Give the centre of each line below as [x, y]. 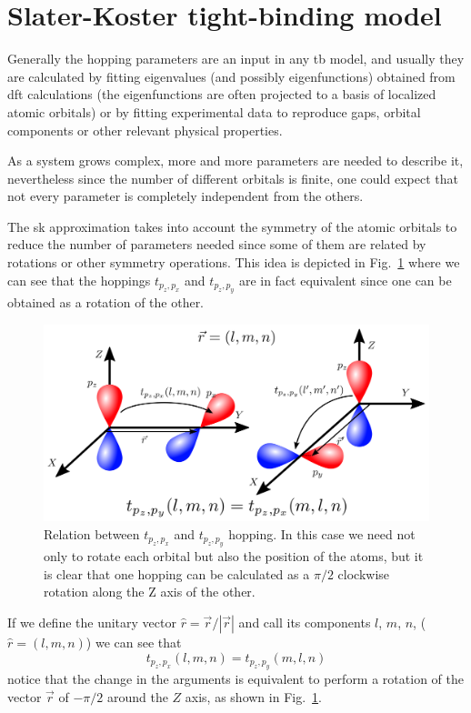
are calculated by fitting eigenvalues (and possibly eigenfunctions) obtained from [231, 76]
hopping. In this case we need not [322, 533]
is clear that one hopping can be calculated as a [177, 573]
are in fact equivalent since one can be [345, 280]
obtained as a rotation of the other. [106, 302]
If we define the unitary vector [92, 622]
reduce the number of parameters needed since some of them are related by [217, 244]
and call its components [305, 622]
